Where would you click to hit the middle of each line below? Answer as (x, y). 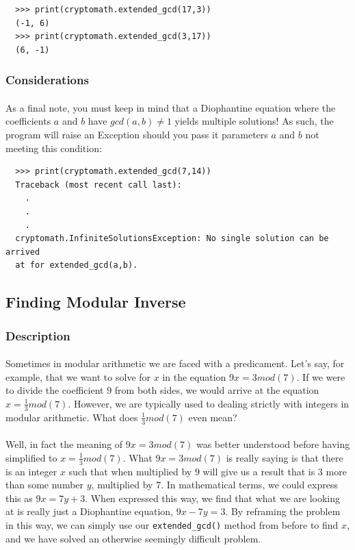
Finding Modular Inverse (96, 302)
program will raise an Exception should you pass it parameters (137, 134)
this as (19, 498)
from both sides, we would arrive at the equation (217, 390)
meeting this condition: (54, 148)
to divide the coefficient (55, 390)
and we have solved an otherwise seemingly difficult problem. (133, 538)
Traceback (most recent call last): (98, 185)
